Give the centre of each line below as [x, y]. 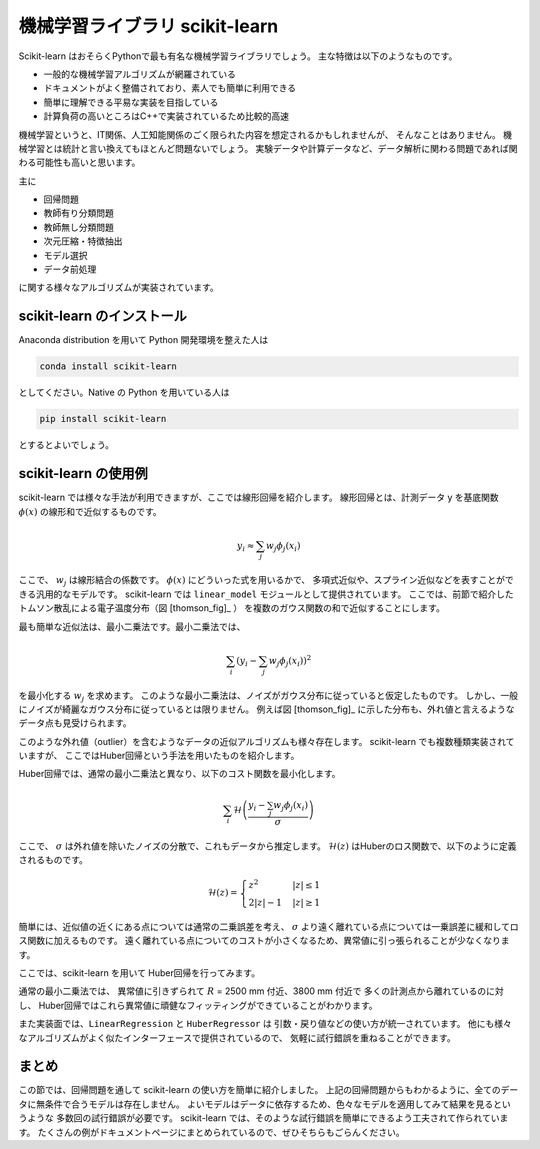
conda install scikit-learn [108, 366]
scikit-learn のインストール [102, 316]
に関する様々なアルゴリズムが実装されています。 [118, 287]
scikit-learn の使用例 [83, 473]
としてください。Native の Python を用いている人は [124, 392]
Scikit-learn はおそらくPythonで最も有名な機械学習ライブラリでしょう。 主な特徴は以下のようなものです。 [238, 56]
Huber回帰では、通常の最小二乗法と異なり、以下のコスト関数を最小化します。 [179, 774]
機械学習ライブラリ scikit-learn [148, 26]
